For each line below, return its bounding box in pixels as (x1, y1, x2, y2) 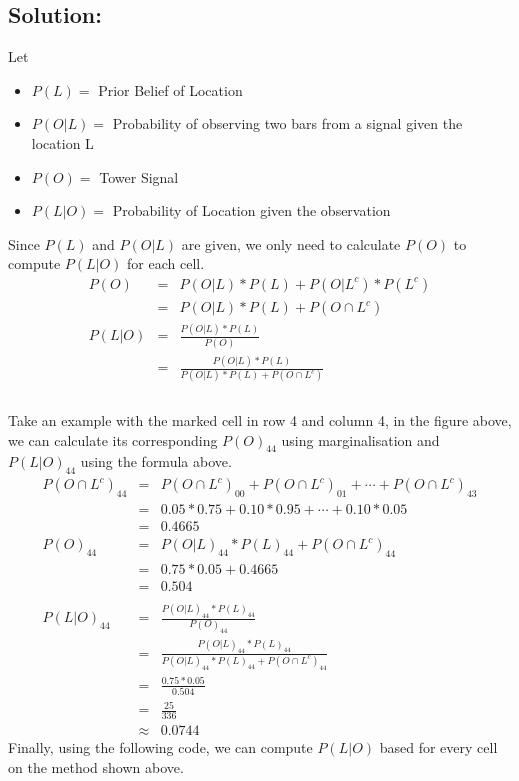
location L (31, 132, 94, 153)
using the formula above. (80, 451, 232, 472)
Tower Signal (99, 166, 179, 187)
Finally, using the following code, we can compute (8, 737, 313, 758)
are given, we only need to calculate (181, 233, 401, 254)
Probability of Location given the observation (112, 200, 391, 221)
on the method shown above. (8, 756, 184, 777)
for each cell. (127, 253, 205, 274)
